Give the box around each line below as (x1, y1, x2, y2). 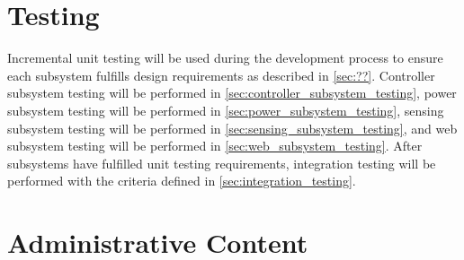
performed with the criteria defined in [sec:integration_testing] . (7, 171, 356, 190)
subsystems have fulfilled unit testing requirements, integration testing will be (7, 153, 436, 172)
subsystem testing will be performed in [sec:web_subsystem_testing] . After (7, 136, 423, 155)
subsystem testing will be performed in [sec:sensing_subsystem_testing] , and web (7, 118, 458, 137)
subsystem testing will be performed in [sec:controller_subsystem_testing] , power (7, 83, 457, 102)
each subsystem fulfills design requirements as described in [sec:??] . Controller (7, 65, 435, 84)
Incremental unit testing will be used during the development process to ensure (7, 48, 443, 67)
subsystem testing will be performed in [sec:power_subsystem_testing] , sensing (7, 100, 444, 119)
